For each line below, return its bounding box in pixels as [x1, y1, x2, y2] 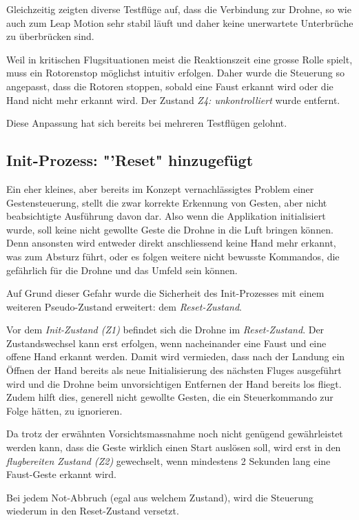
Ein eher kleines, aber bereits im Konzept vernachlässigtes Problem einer [6, 181, 314, 196]
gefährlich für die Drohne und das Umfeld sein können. [6, 262, 238, 277]
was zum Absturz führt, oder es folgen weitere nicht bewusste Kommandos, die [6, 249, 340, 263]
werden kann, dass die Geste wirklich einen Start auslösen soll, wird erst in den [6, 440, 341, 455]
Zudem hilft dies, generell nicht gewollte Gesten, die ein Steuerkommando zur [6, 390, 334, 404]
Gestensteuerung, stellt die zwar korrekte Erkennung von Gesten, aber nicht [6, 195, 327, 209]
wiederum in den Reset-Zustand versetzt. [6, 503, 179, 518]
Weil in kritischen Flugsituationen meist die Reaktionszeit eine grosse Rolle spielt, [6, 52, 353, 66]
